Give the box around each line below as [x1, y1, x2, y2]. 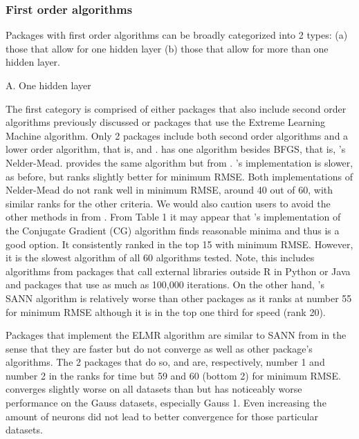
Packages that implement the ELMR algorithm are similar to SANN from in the [6, 328, 347, 342]
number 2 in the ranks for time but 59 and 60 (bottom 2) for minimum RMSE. [6, 368, 341, 382]
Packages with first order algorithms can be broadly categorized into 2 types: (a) [6, 28, 348, 42]
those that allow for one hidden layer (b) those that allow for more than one [6, 41, 329, 55]
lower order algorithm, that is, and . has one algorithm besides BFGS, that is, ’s [6, 142, 346, 156]
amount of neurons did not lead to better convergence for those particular [6, 409, 318, 423]
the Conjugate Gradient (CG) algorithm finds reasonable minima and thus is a [6, 223, 340, 237]
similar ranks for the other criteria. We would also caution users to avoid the [6, 196, 331, 210]
